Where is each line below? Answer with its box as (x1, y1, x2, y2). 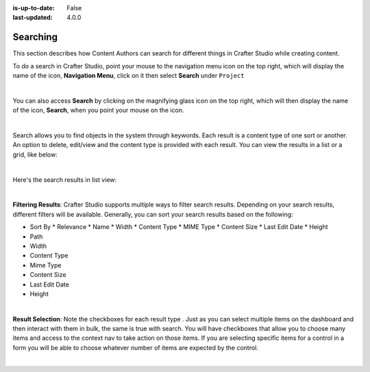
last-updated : (12, 14, 53, 22)
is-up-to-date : (12, 4, 55, 12)
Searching (12, 31, 58, 43)
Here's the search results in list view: (12, 175, 117, 184)
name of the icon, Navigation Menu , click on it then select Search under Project (12, 72, 245, 80)
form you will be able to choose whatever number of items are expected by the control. (12, 343, 258, 351)
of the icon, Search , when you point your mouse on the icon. (12, 106, 184, 114)
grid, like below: (12, 150, 58, 159)
